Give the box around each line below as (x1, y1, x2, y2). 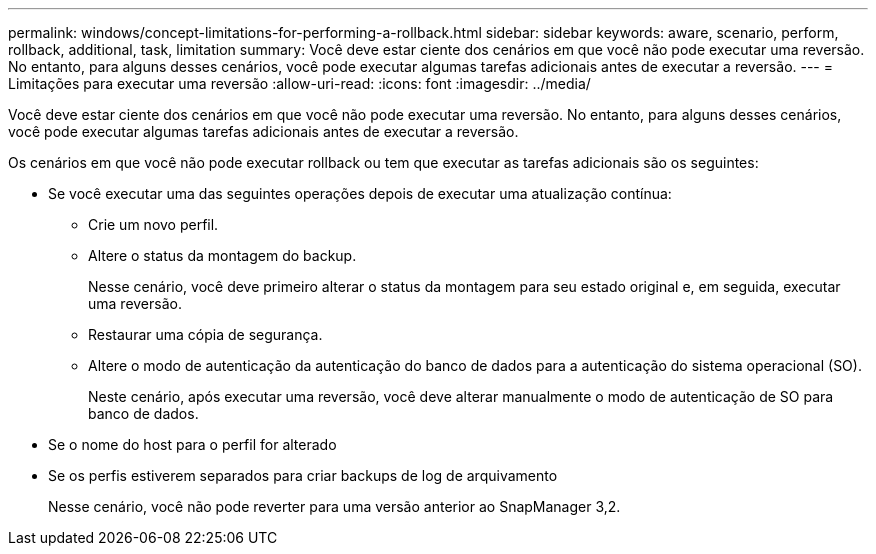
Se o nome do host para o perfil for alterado (48, 436, 337, 453)
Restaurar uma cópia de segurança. (88, 326, 323, 343)
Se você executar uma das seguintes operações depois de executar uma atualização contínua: (48, 185, 672, 202)
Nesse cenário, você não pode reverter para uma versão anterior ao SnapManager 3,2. (48, 498, 621, 515)
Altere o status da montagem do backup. (88, 247, 357, 264)
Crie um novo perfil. (88, 216, 219, 233)
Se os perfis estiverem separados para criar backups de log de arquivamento (48, 467, 558, 484)
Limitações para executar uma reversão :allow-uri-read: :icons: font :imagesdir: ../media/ (8, 75, 591, 92)
